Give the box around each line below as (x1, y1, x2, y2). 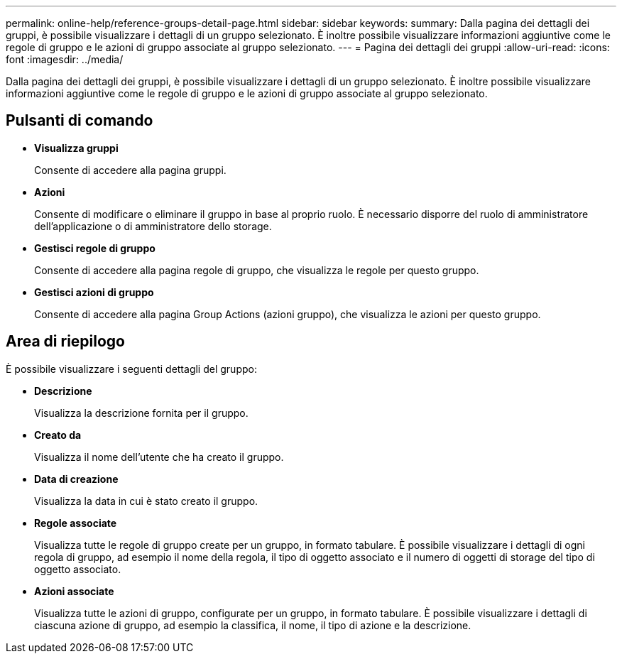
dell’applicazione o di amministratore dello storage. (34, 219, 272, 232)
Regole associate (34, 516, 117, 529)
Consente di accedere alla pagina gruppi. (34, 163, 227, 176)
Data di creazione (34, 472, 119, 485)
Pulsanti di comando (6, 111, 153, 130)
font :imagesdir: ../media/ (6, 53, 124, 65)
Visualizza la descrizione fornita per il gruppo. (34, 406, 249, 419)
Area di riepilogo (6, 332, 125, 351)
